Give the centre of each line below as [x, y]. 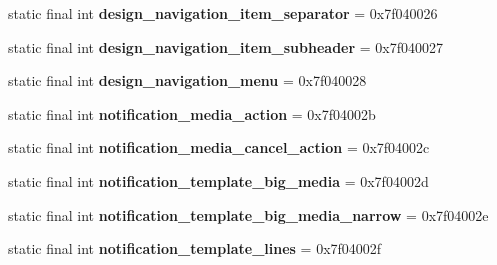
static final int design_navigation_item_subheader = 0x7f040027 [226, 46]
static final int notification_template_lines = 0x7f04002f [195, 248]
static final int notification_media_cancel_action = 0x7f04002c [219, 147]
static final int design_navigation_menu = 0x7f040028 [187, 80]
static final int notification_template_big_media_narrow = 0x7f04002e [248, 214]
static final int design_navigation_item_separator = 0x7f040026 [223, 13]
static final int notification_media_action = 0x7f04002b [192, 113]
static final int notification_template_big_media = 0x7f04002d [218, 180]
